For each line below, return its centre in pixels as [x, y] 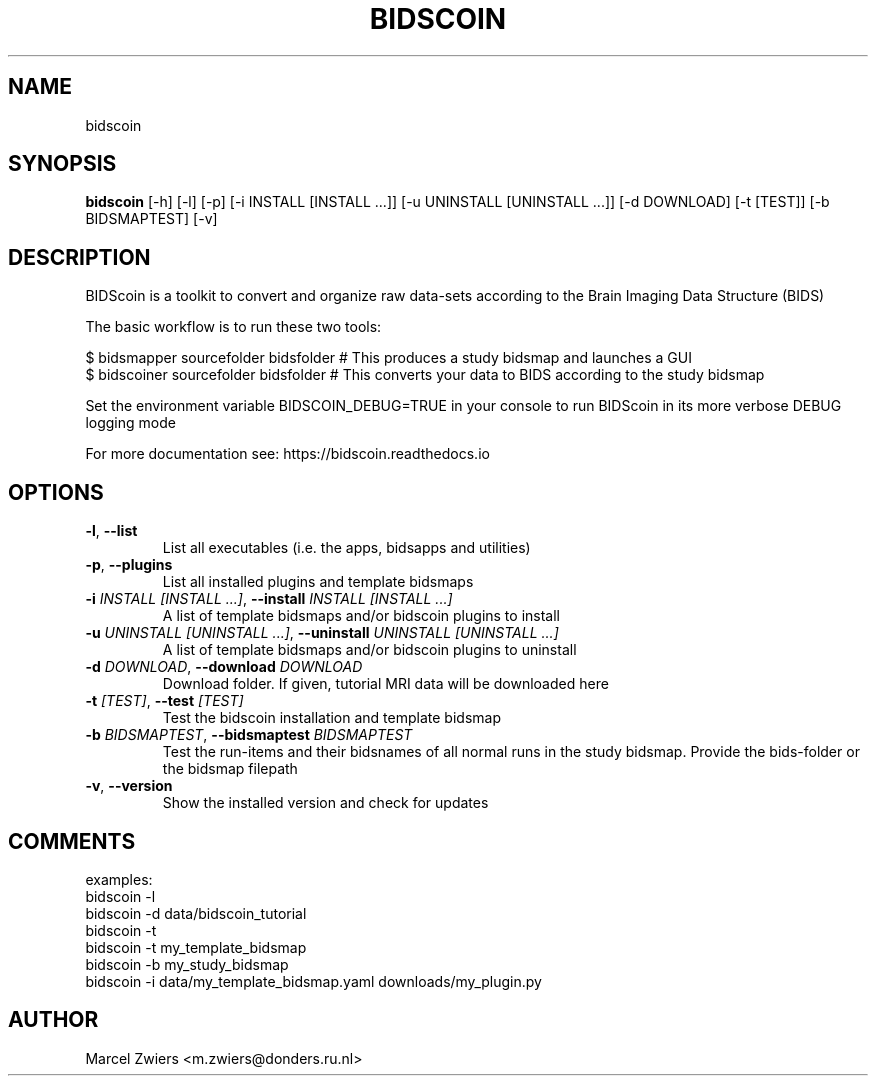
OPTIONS [56, 492]
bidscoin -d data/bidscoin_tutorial [196, 913]
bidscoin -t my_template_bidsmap [196, 947]
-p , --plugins [129, 565]
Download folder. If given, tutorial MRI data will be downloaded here [385, 684]
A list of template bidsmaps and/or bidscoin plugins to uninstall [369, 650]
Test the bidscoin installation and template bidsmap [331, 718]
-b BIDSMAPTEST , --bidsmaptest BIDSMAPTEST [249, 735]
